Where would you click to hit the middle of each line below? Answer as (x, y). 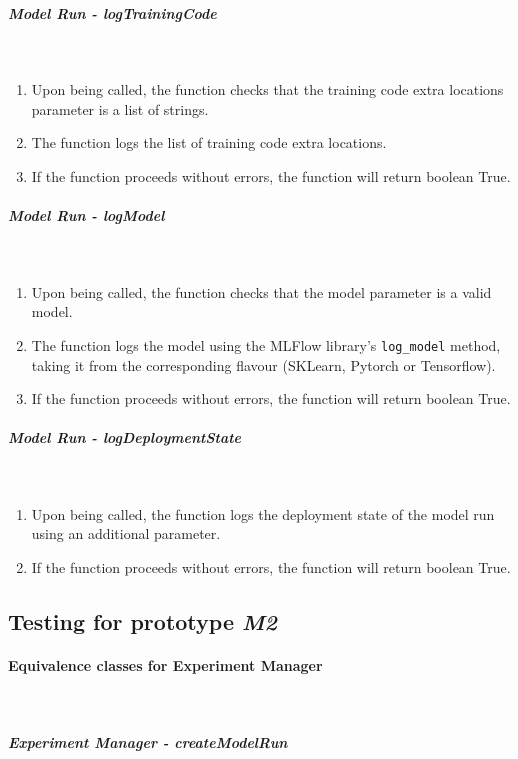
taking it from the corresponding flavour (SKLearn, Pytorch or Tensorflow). (263, 364)
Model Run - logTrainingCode (112, 12)
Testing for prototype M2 (142, 621)
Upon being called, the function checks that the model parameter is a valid (261, 291)
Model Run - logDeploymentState (125, 437)
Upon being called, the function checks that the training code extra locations (267, 89)
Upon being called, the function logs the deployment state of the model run (263, 513)
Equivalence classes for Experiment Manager (165, 665)
